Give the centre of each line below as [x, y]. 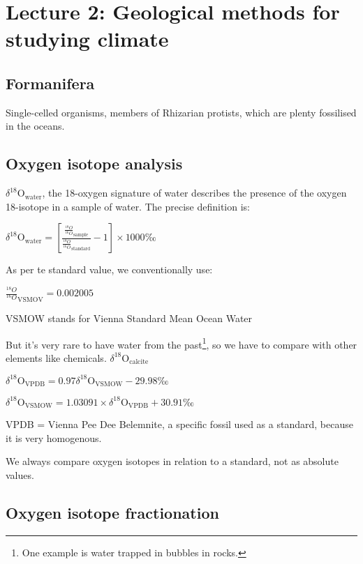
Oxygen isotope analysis [94, 163]
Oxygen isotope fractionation [112, 513]
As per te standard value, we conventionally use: [109, 269]
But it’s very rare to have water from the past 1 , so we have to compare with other [181, 343]
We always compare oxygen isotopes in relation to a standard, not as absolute [172, 461]
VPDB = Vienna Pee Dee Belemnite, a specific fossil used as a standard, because [179, 424]
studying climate [87, 39]
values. [20, 475]
